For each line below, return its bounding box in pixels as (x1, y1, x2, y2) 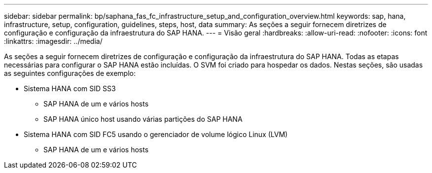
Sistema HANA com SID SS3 (24, 84, 116, 93)
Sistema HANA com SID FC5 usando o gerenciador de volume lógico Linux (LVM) (24, 130, 288, 138)
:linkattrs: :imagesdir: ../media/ (4, 37, 103, 45)
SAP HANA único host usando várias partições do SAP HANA (43, 115, 243, 123)
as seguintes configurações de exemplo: (4, 69, 136, 77)
